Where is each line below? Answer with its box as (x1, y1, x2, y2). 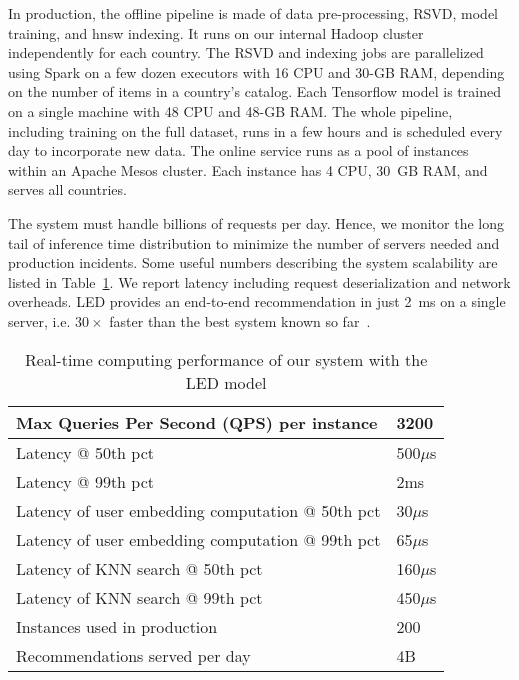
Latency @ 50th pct (16, 440, 155, 464)
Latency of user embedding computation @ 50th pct (16, 498, 381, 522)
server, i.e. (8, 310, 71, 331)
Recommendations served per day (16, 643, 251, 667)
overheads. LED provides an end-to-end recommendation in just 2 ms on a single (8, 291, 506, 312)
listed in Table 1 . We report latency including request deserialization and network (8, 271, 511, 292)
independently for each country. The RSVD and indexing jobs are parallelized (8, 42, 484, 63)
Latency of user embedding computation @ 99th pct (16, 527, 381, 551)
